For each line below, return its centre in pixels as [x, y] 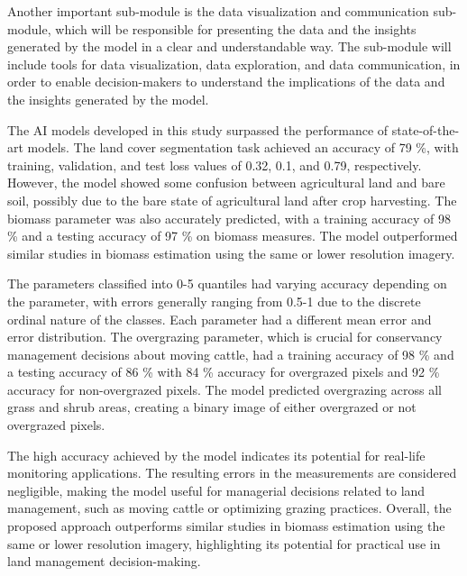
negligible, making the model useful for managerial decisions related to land [216, 490]
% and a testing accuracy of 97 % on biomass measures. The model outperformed [233, 236]
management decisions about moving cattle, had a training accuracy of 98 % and [231, 354]
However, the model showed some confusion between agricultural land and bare [226, 183]
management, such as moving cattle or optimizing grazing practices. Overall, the [229, 508]
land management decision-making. [104, 561]
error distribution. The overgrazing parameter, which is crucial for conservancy [225, 337]
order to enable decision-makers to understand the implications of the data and [226, 82]
